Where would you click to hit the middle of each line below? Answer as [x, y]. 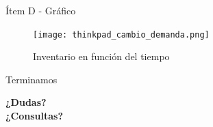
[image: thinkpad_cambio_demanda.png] [121, 34]
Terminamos [32, 79]
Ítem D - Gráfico [41, 10]
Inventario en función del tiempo [101, 56]
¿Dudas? [26, 102]
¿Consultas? [35, 116]
